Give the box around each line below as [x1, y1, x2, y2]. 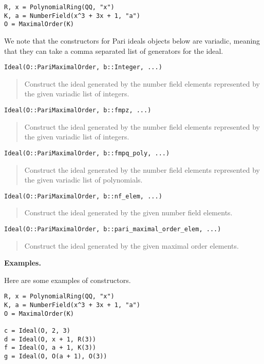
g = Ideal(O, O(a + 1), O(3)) [4, 352, 107, 360]
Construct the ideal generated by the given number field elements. [24, 207, 233, 218]
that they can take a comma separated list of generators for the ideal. [4, 45, 223, 56]
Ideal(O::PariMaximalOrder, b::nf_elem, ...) [4, 192, 162, 200]
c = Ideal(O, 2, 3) [4, 327, 70, 334]
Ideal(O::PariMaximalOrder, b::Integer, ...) [4, 64, 162, 71]
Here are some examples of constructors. [4, 274, 131, 285]
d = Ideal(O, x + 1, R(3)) [4, 335, 96, 343]
